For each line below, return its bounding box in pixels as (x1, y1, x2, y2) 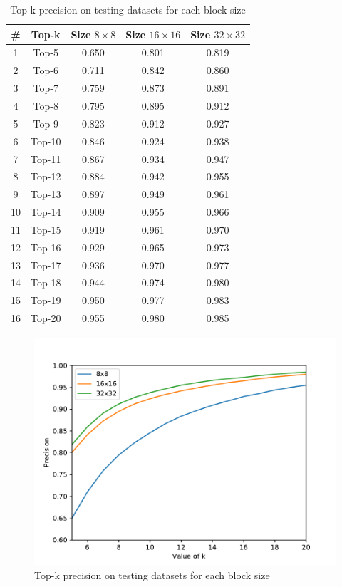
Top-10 (31, 133, 61, 148)
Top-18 (31, 275, 61, 290)
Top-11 (31, 151, 61, 166)
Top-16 (31, 239, 61, 254)
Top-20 (31, 311, 61, 326)
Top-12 (31, 169, 61, 184)
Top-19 (31, 293, 61, 308)
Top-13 (31, 187, 61, 202)
